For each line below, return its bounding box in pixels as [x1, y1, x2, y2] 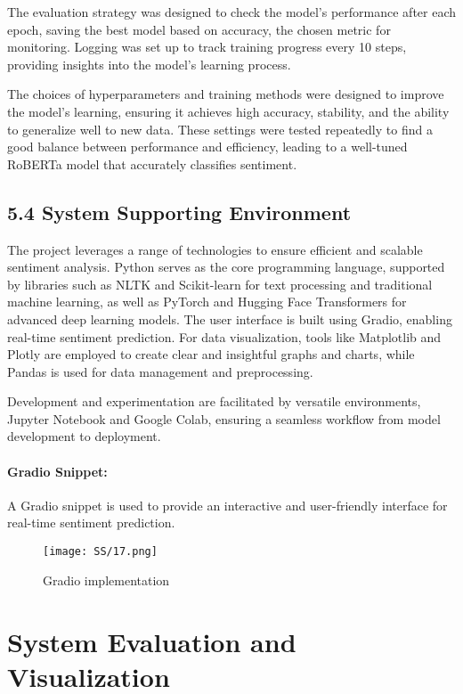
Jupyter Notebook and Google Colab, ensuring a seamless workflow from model [7, 409, 441, 428]
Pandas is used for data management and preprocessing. [7, 362, 313, 380]
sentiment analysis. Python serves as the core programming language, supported [7, 257, 445, 276]
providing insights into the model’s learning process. [7, 54, 291, 73]
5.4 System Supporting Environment [7, 198, 352, 225]
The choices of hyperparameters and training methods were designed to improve [7, 85, 444, 103]
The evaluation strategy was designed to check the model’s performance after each [7, 3, 457, 20]
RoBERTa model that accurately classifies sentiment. [7, 154, 297, 173]
